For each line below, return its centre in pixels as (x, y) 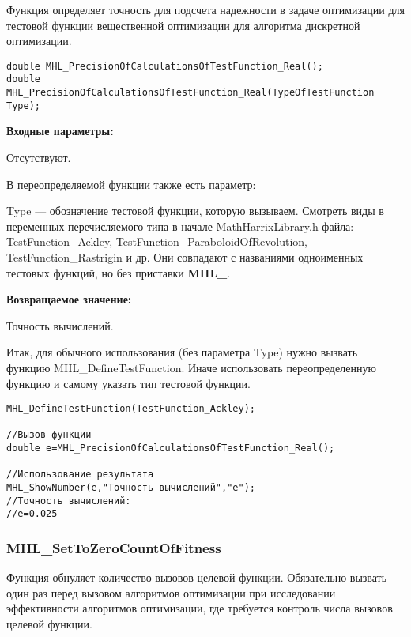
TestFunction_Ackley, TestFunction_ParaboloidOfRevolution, (157, 241)
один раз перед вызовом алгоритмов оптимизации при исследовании (171, 592)
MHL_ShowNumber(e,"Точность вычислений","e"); (131, 488)
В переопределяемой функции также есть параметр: (131, 184)
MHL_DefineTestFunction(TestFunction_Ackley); (131, 409)
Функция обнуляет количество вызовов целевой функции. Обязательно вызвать (197, 577)
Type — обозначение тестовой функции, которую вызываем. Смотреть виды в (195, 211)
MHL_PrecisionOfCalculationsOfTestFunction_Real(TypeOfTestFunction (190, 93)
